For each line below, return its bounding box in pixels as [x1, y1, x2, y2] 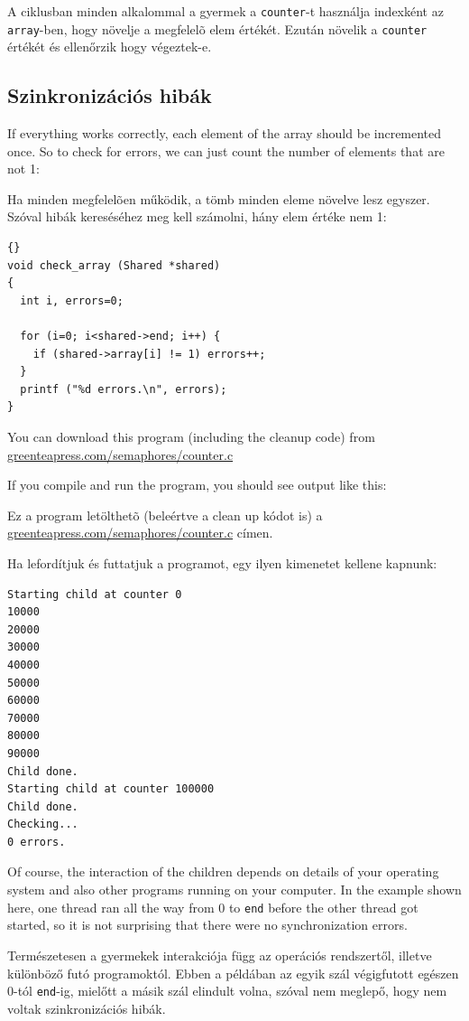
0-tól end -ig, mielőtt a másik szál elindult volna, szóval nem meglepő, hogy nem [7, 981, 447, 1000]
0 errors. [7, 835, 66, 848]
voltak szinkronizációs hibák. [7, 998, 166, 1017]
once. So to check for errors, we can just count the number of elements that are [7, 141, 445, 160]
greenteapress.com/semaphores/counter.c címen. [7, 523, 273, 542]
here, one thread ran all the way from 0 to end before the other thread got [7, 897, 418, 916]
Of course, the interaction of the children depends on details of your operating [7, 862, 439, 881]
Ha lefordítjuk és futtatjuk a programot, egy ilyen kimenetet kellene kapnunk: [7, 553, 437, 572]
